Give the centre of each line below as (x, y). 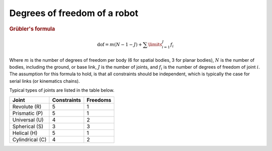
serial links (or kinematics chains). (45, 81)
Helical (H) (25, 133)
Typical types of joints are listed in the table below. (62, 90)
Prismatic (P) (28, 113)
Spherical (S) (28, 126)
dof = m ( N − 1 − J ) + (120, 45)
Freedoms (99, 100)
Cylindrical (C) (29, 139)
